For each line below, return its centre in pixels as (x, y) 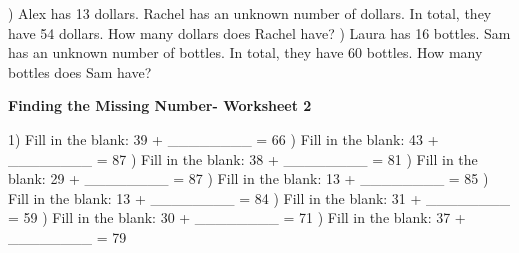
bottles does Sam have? (80, 71)
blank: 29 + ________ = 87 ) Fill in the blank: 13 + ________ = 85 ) (248, 178)
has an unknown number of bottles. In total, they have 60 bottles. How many (245, 52)
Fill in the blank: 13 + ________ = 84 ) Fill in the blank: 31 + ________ (259, 197)
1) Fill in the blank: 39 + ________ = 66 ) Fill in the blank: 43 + (223, 138)
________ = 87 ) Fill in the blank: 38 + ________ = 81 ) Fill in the (243, 158)
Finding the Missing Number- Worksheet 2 (160, 105)
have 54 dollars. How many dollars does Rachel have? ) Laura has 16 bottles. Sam (259, 32)
